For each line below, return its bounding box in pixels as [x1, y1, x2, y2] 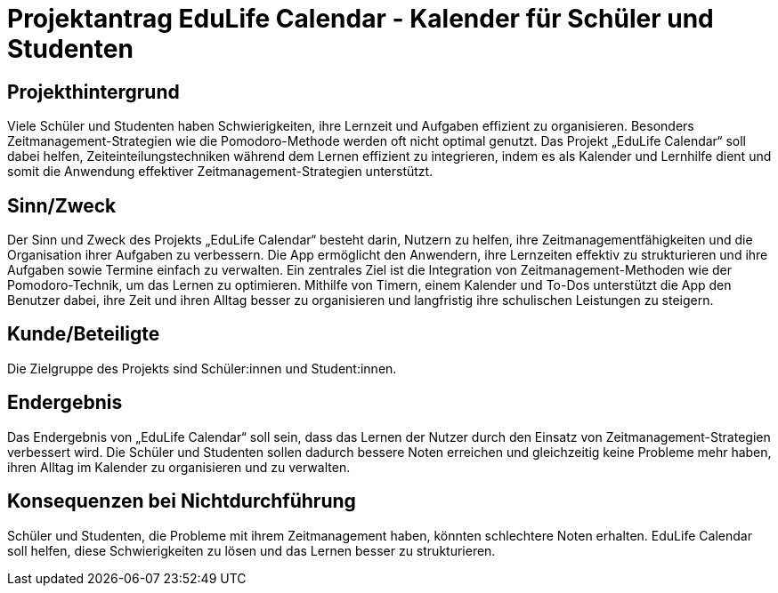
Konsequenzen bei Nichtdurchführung [7, 490, 356, 513]
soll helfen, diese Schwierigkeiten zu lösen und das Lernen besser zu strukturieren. [7, 542, 496, 558]
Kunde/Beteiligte [7, 323, 160, 346]
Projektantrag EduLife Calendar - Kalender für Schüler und [7, 4, 714, 34]
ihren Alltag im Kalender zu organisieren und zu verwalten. [7, 459, 351, 475]
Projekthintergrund [7, 80, 180, 103]
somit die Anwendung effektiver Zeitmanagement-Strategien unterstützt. [7, 164, 434, 180]
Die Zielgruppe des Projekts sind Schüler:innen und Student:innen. [7, 360, 397, 376]
